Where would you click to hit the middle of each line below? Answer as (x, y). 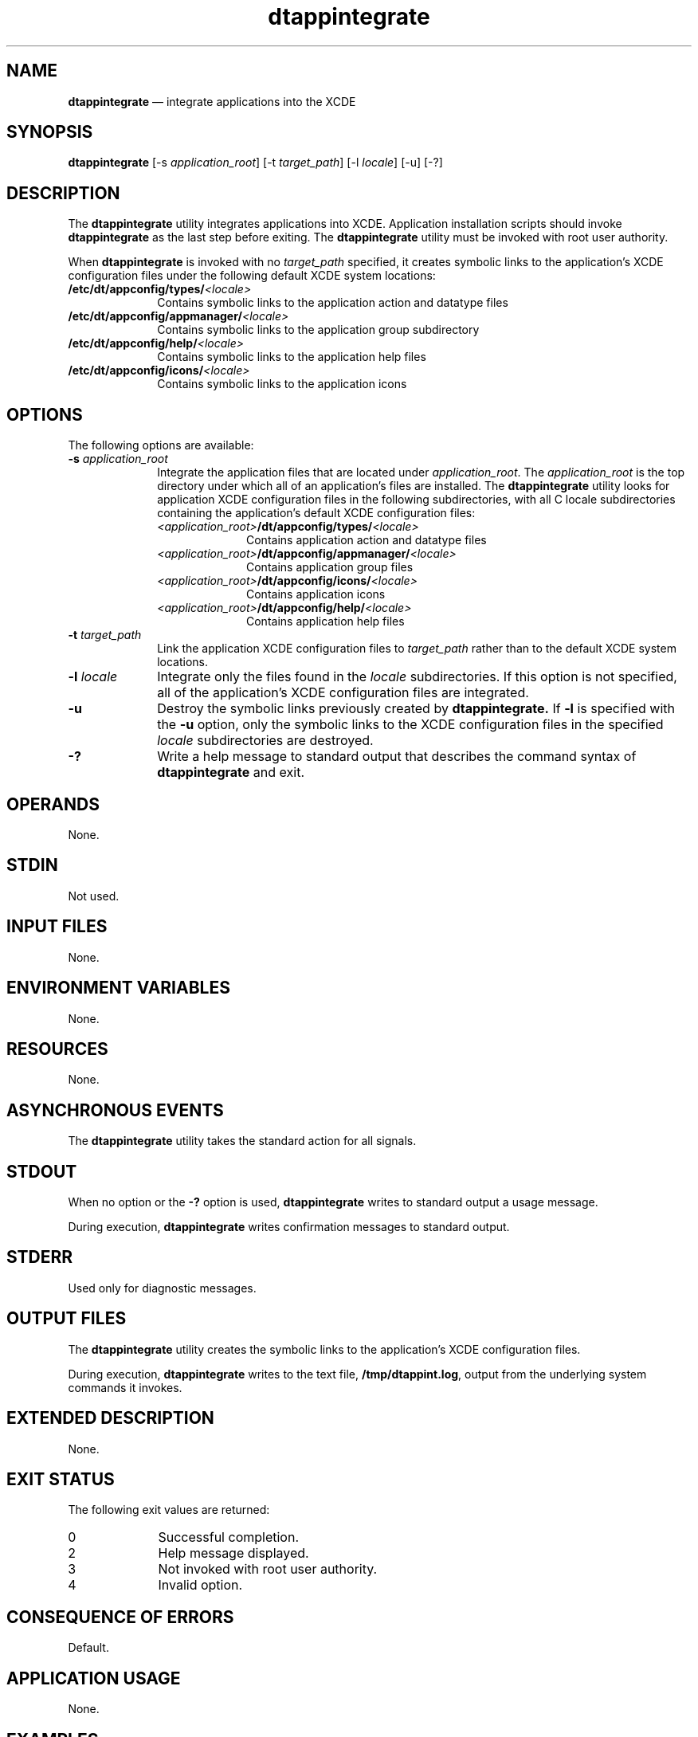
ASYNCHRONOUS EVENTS (115, 1110)
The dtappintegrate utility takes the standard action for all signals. (242, 1141)
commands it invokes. (125, 1387)
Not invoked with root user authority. (268, 1569)
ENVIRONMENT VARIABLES (118, 988)
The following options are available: (161, 445)
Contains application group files (330, 567)
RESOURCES (57, 1049)
